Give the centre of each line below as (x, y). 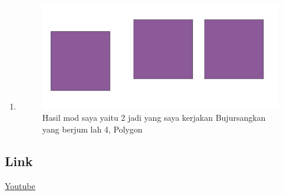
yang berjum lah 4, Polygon (92, 129)
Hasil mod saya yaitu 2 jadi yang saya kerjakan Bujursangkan (154, 118)
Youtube (20, 185)
